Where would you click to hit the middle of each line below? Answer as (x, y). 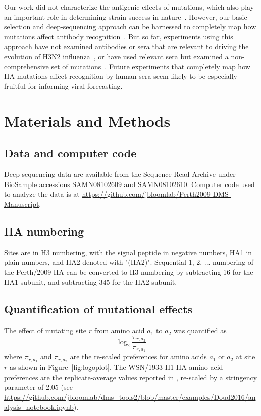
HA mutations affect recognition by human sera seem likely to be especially (121, 76)
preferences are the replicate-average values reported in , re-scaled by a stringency (131, 377)
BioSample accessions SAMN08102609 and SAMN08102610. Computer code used (129, 184)
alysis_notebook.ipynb (39, 407)
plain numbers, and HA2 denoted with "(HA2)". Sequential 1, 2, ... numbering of (129, 262)
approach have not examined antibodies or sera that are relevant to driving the (126, 46)
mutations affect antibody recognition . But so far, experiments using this (119, 36)
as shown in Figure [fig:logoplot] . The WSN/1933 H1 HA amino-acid (116, 367)
